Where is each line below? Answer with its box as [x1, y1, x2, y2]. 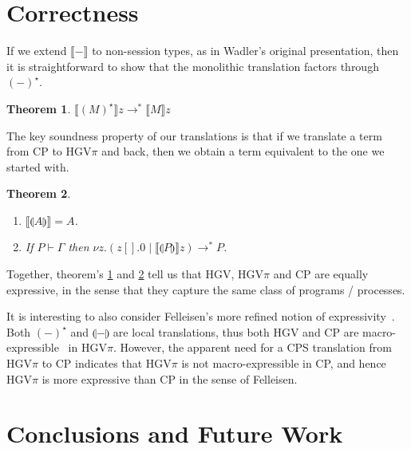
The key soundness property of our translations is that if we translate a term [6, 127, 382, 144]
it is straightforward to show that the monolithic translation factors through [6, 57, 379, 74]
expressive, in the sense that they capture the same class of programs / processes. [6, 281, 405, 297]
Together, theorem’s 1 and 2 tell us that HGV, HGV [6, 266, 264, 282]
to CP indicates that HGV [41, 355, 172, 372]
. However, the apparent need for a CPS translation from [113, 339, 392, 356]
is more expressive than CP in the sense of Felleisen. [41, 370, 298, 387]
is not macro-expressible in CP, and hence [181, 355, 386, 372]
